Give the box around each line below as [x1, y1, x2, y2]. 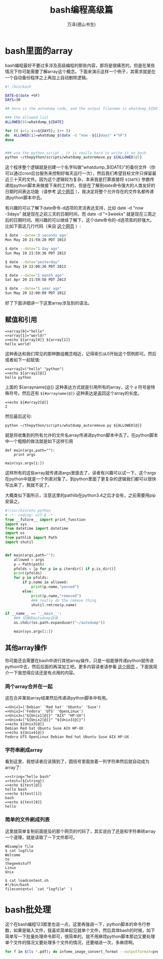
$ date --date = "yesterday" [5, 260, 60, 264]
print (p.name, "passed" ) [31, 584, 79, 589]
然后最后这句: [5, 413, 33, 419]
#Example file [5, 844, 34, 849]
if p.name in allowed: [22, 580, 68, 585]
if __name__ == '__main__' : [5, 611, 62, 616]
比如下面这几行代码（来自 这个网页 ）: [5, 223, 81, 229]
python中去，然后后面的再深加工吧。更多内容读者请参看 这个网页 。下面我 [5, 663, 153, 669]
